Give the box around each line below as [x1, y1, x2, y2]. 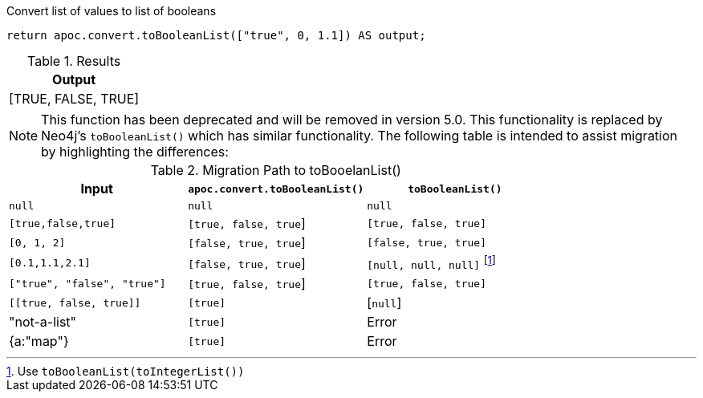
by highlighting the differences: [41, 144, 229, 160]
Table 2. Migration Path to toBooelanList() [150, 162, 401, 178]
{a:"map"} [9, 333, 69, 350]
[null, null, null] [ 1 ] [367, 254, 496, 272]
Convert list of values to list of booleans [6, 4, 217, 18]
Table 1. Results [26, 53, 121, 69]
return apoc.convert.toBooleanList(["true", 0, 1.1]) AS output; [6, 29, 426, 42]
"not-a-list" [9, 314, 77, 331]
